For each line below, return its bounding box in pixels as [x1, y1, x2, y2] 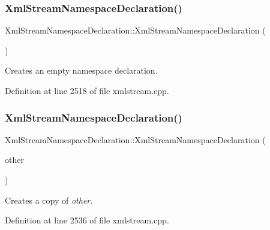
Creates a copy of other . [5, 193, 93, 206]
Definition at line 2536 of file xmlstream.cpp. [5, 214, 169, 226]
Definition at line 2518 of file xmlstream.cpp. [5, 84, 169, 96]
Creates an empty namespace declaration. [5, 64, 158, 77]
